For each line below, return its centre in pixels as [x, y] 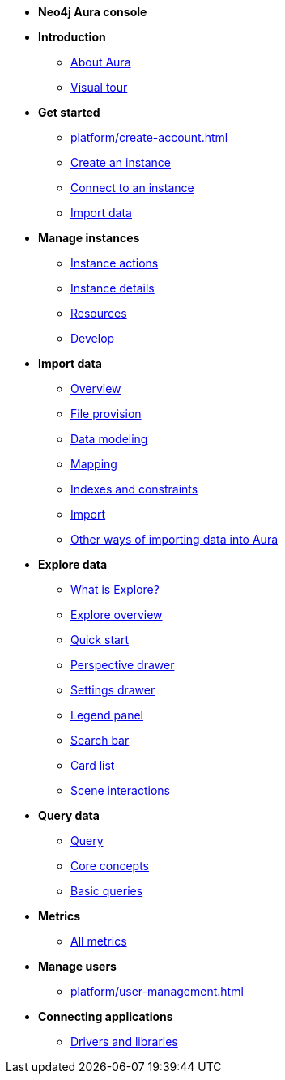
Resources [99, 313]
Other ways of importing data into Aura [174, 539]
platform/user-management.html [157, 991]
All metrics [99, 941]
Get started [69, 112]
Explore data [73, 564]
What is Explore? [115, 589]
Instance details [113, 288]
